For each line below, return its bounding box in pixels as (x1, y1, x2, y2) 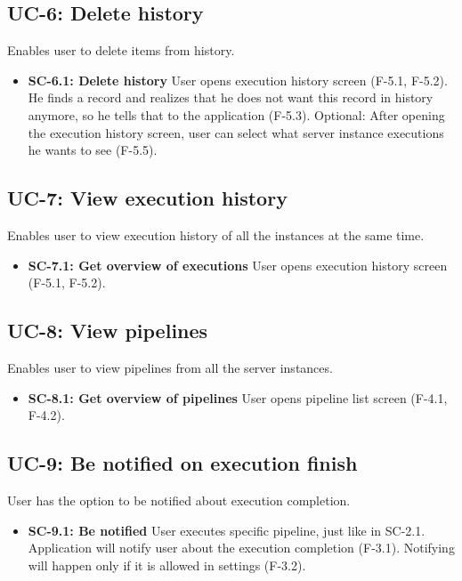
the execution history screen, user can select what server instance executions (28, 123, 444, 141)
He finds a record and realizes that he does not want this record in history (28, 88, 434, 107)
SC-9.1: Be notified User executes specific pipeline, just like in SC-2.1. (28, 520, 426, 539)
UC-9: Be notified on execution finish (7, 449, 358, 477)
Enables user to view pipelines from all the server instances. (7, 358, 333, 376)
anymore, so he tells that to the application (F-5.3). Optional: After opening (28, 105, 445, 124)
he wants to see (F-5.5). (28, 141, 158, 159)
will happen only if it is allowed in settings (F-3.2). (28, 555, 306, 574)
